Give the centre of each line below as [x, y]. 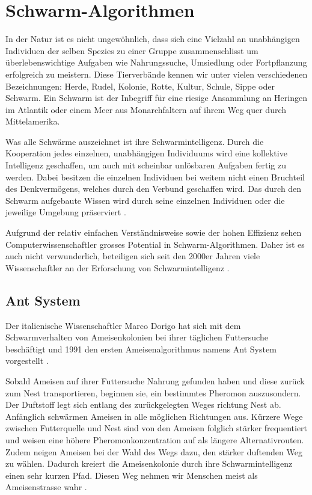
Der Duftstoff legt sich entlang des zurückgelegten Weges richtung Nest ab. [143, 404]
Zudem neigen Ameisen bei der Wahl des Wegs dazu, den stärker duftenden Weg [154, 451]
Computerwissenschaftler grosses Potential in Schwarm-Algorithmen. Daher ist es [155, 244]
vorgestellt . [27, 361]
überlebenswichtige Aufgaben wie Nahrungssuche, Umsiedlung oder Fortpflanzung [156, 62]
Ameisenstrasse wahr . [46, 487]
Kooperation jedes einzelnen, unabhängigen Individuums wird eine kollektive [146, 153]
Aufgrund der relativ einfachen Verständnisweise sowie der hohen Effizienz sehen [154, 232]
